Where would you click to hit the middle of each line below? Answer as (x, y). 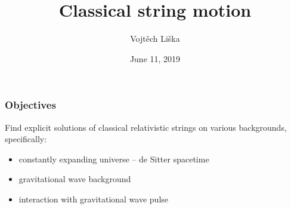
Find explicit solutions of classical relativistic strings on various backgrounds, (146, 127)
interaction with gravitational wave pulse (94, 199)
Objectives (30, 105)
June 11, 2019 (155, 58)
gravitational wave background (75, 179)
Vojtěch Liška (155, 39)
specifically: (26, 139)
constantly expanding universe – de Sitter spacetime (114, 159)
